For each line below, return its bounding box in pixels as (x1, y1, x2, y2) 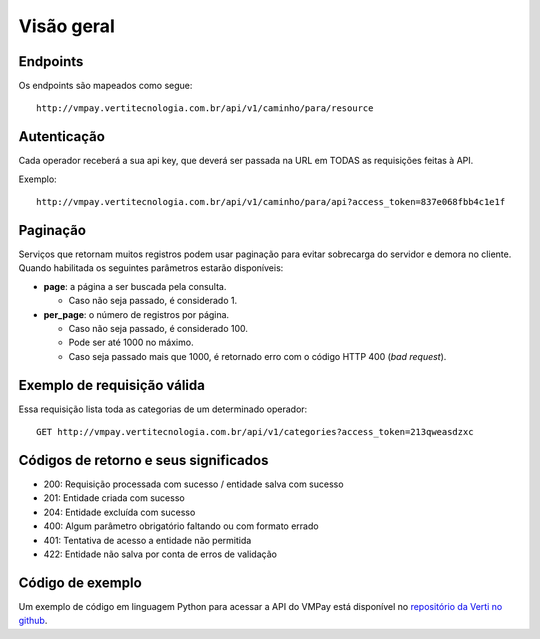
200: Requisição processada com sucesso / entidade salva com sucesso (43, 478, 344, 490)
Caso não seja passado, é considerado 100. (68, 323, 249, 334)
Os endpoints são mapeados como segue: (18, 80, 193, 92)
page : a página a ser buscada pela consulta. (43, 280, 227, 292)
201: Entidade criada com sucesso (43, 492, 185, 504)
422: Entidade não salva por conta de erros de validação (43, 548, 277, 560)
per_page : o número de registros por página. (43, 308, 230, 320)
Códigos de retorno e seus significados (18, 451, 269, 469)
